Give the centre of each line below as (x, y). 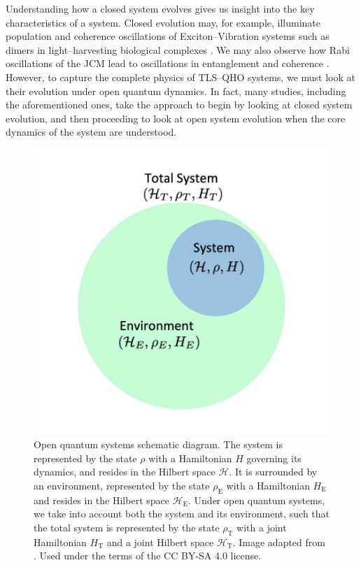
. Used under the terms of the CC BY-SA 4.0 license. (148, 556)
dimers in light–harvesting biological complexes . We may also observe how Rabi (178, 49)
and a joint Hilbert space (160, 542)
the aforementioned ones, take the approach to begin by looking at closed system (179, 105)
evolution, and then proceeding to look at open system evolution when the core (176, 118)
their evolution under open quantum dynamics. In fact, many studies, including (176, 91)
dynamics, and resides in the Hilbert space (125, 472)
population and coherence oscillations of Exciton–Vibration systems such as (168, 36)
